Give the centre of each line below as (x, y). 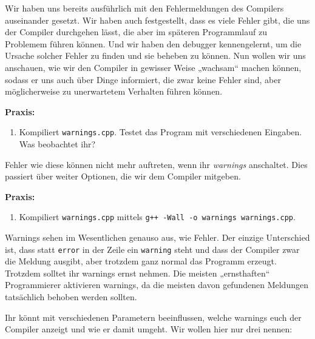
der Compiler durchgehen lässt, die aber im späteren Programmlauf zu (136, 32)
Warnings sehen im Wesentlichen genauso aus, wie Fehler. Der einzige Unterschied (157, 237)
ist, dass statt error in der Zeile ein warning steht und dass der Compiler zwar (152, 249)
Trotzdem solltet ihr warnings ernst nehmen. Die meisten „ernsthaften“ (137, 273)
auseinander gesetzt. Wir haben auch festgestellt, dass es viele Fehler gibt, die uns (157, 20)
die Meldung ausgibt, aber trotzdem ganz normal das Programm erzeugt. (141, 261)
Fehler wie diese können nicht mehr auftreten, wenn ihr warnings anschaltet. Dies (156, 164)
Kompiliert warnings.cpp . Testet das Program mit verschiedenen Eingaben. (161, 132)
